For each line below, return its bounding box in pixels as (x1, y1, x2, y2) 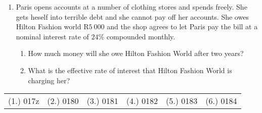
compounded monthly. (106, 31, 176, 41)
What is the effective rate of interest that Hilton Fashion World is (28, 65, 232, 75)
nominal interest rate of (16, 31, 89, 41)
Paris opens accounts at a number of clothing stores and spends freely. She (16, 2, 247, 12)
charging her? (28, 75, 70, 85)
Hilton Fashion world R (16, 21, 89, 32)
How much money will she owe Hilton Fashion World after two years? (28, 48, 244, 59)
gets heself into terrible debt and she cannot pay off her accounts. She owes (16, 11, 249, 22)
